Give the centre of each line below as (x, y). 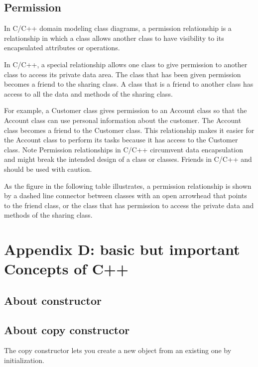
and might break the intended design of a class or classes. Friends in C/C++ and (128, 159)
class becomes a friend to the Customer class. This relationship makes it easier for (129, 130)
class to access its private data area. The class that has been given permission (123, 74)
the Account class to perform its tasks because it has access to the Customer (121, 140)
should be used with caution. (48, 169)
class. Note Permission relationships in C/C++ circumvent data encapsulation (124, 149)
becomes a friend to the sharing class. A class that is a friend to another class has (129, 84)
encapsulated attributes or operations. (62, 48)
